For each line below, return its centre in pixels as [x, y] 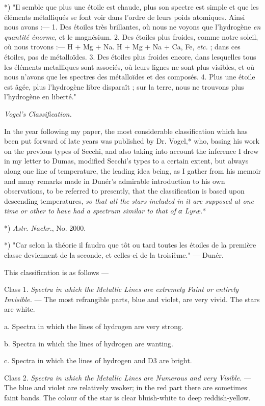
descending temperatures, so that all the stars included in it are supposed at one [129, 200]
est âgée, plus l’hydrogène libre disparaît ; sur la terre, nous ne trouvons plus [124, 86]
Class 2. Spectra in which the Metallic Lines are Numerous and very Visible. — [128, 377]
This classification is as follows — [56, 272]
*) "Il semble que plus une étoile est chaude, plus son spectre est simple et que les [131, 7]
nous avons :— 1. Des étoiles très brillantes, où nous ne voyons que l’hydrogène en [132, 27]
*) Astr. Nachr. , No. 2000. [45, 227]
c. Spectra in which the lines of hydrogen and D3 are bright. [98, 360]
